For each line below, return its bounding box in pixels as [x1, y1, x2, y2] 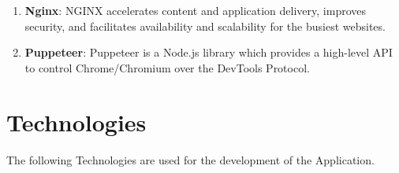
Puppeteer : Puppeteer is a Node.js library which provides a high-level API [24, 44, 393, 61]
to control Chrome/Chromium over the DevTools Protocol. [24, 59, 310, 75]
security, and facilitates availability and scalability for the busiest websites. [24, 17, 386, 34]
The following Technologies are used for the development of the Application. [6, 151, 375, 167]
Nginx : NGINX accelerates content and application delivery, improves [24, 2, 366, 18]
